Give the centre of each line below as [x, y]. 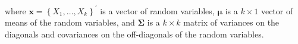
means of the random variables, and [70, 22]
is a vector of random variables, [157, 10]
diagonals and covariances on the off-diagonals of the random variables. [134, 34]
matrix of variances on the [231, 22]
